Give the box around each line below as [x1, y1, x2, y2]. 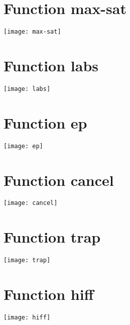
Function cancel [4, 169, 114, 190]
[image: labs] [4, 85, 51, 92]
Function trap [4, 227, 101, 247]
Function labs [4, 55, 99, 75]
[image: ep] [4, 142, 43, 150]
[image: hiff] [4, 314, 51, 321]
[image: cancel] [4, 199, 58, 207]
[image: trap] [4, 257, 51, 264]
